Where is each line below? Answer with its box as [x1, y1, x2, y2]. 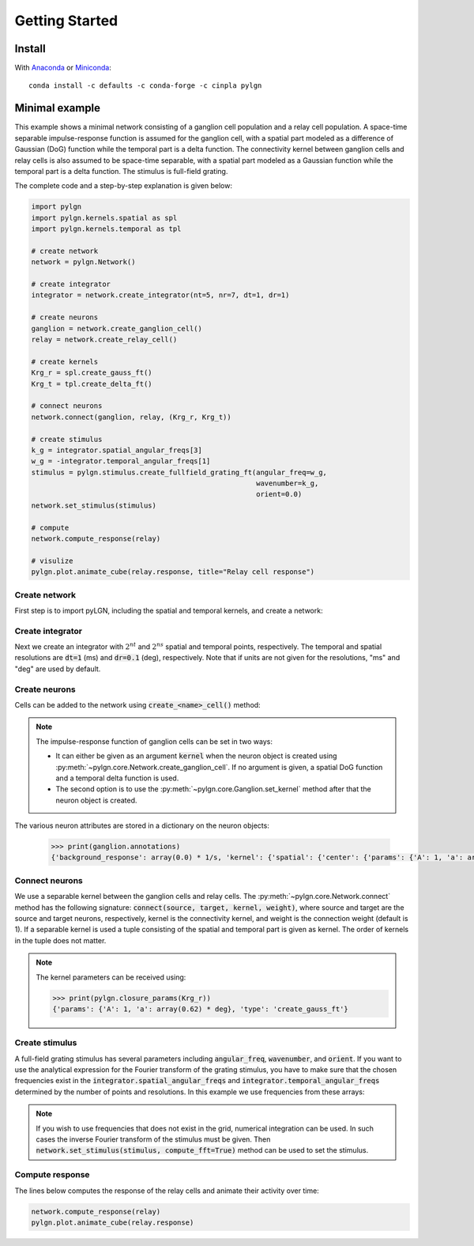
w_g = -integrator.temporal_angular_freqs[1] [31, 457, 211, 466]
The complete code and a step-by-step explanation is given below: [14, 181, 233, 191]
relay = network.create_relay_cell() [31, 334, 178, 344]
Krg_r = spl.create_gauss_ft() [31, 368, 153, 377]
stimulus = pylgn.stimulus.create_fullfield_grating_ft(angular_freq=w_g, [31, 467, 328, 477]
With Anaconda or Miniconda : [14, 63, 112, 73]
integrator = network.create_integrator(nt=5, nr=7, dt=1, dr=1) [31, 291, 290, 300]
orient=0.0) [255, 490, 303, 499]
